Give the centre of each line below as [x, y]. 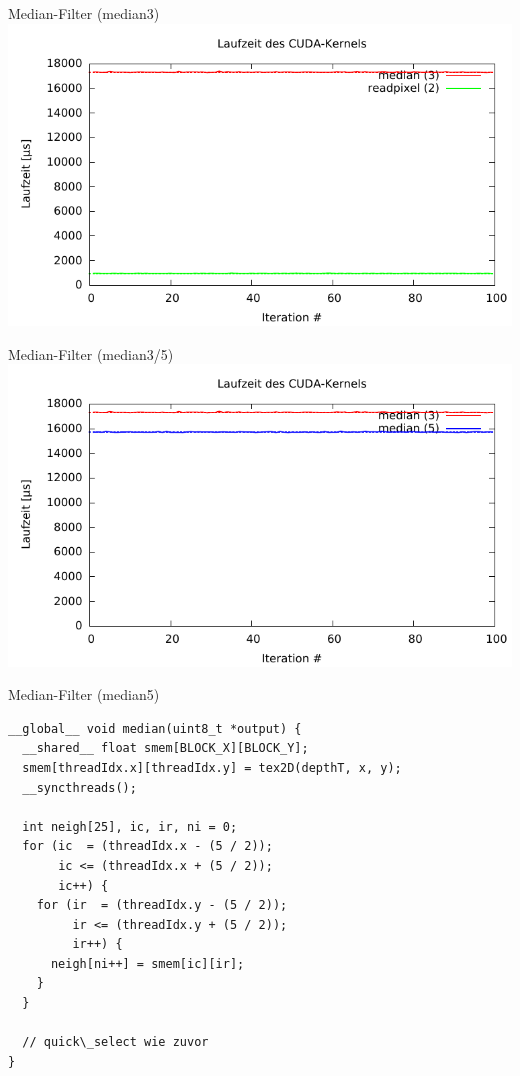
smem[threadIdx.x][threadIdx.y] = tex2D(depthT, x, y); [212, 767]
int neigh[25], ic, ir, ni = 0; [130, 826]
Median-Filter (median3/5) [91, 353]
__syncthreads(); [79, 787]
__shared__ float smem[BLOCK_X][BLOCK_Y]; [165, 748]
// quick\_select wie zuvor [115, 1042]
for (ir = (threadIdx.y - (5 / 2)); [162, 905]
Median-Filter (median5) [84, 694]
